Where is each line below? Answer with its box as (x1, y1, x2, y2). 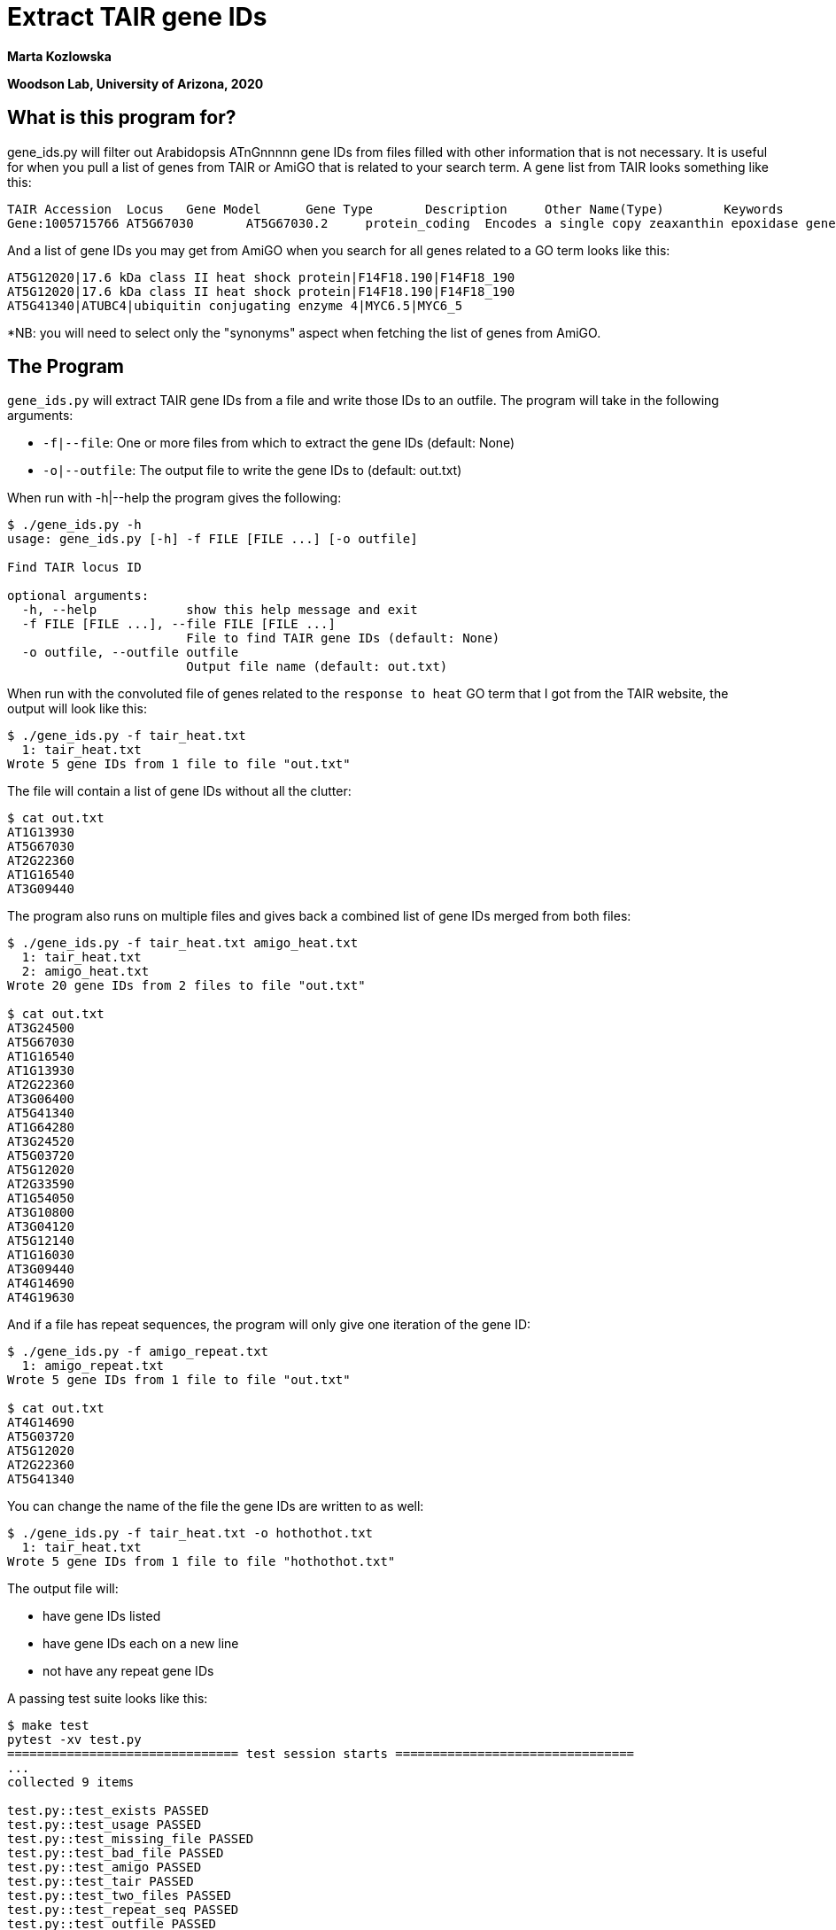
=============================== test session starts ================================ (7, 1747, 635, 1762)
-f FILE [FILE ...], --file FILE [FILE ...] (21, 617, 336, 632)
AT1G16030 (7, 1248, 74, 1263)
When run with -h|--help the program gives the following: (7, 490, 342, 506)
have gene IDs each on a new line (43, 1636, 239, 1652)
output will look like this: (7, 701, 147, 717)
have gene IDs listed (43, 1608, 161, 1624)
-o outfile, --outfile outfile (21, 645, 239, 660)
